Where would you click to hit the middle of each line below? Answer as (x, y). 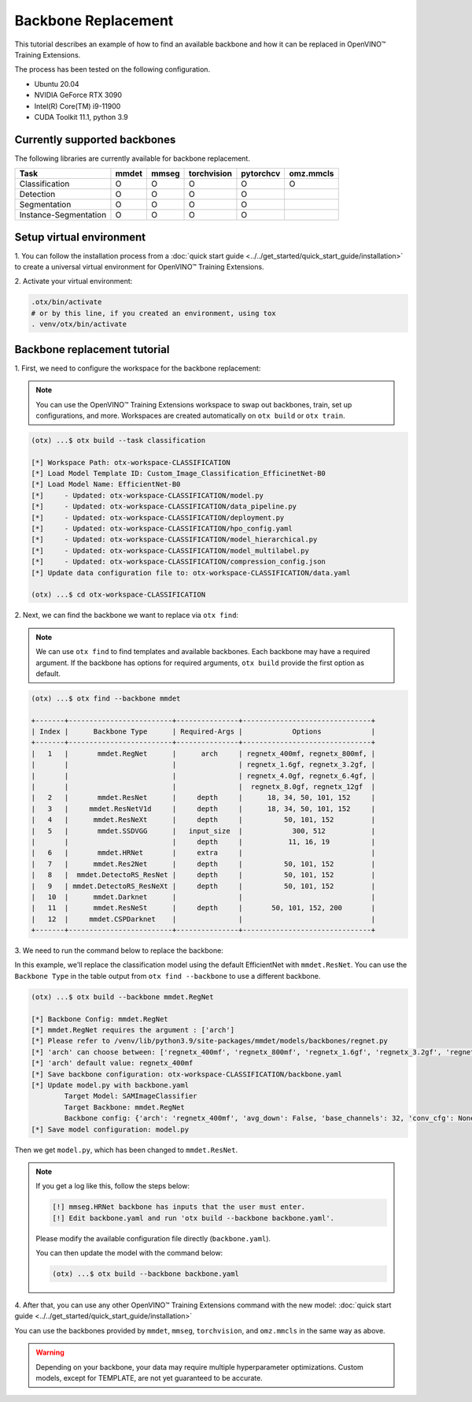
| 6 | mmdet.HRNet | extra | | (203, 853)
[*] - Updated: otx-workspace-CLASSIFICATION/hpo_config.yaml (162, 529)
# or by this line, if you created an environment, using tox (153, 313)
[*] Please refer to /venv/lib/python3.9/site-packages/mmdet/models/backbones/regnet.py (210, 1041)
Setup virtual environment (80, 237)
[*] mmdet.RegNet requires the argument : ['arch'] (133, 1030)
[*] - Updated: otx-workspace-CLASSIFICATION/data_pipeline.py (164, 507)
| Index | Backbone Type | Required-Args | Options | (203, 732)
